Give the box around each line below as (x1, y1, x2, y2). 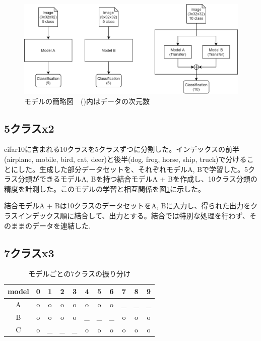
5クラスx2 (4, 120, 54, 136)
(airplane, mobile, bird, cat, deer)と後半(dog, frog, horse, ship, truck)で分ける (4, 154, 247, 164)
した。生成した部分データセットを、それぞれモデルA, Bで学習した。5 (18, 163, 248, 174)
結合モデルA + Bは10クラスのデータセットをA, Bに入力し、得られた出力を (4, 200, 251, 211)
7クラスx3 (4, 245, 54, 260)
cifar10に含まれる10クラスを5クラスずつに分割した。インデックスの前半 (4, 144, 239, 154)
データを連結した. (32, 220, 91, 231)
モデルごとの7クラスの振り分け (28, 268, 130, 279)
